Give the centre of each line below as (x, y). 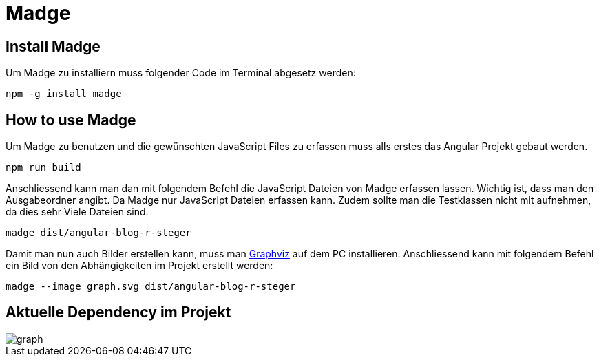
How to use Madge (71, 120)
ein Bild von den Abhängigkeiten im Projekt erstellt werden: (139, 266)
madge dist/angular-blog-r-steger (98, 233)
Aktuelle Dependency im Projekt (118, 312)
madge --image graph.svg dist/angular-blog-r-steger (151, 287)
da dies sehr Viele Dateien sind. (77, 212)
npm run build (43, 168)
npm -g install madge (64, 94)
